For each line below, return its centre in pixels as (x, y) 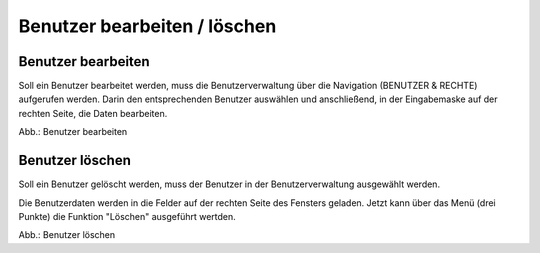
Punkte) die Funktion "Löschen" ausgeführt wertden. (127, 216)
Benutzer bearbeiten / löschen (147, 26)
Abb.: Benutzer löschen (67, 235)
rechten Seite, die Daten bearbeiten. (93, 113)
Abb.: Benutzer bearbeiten (73, 132)
